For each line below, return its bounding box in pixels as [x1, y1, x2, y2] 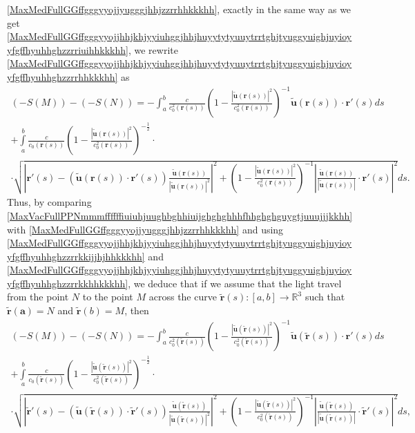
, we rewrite [128, 42, 178, 57]
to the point [82, 289, 133, 304]
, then [124, 303, 149, 318]
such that [305, 289, 345, 304]
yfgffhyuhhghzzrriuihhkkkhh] [7, 42, 128, 57]
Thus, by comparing [7, 195, 92, 209]
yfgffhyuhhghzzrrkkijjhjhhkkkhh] [7, 249, 145, 263]
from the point [7, 289, 69, 304]
